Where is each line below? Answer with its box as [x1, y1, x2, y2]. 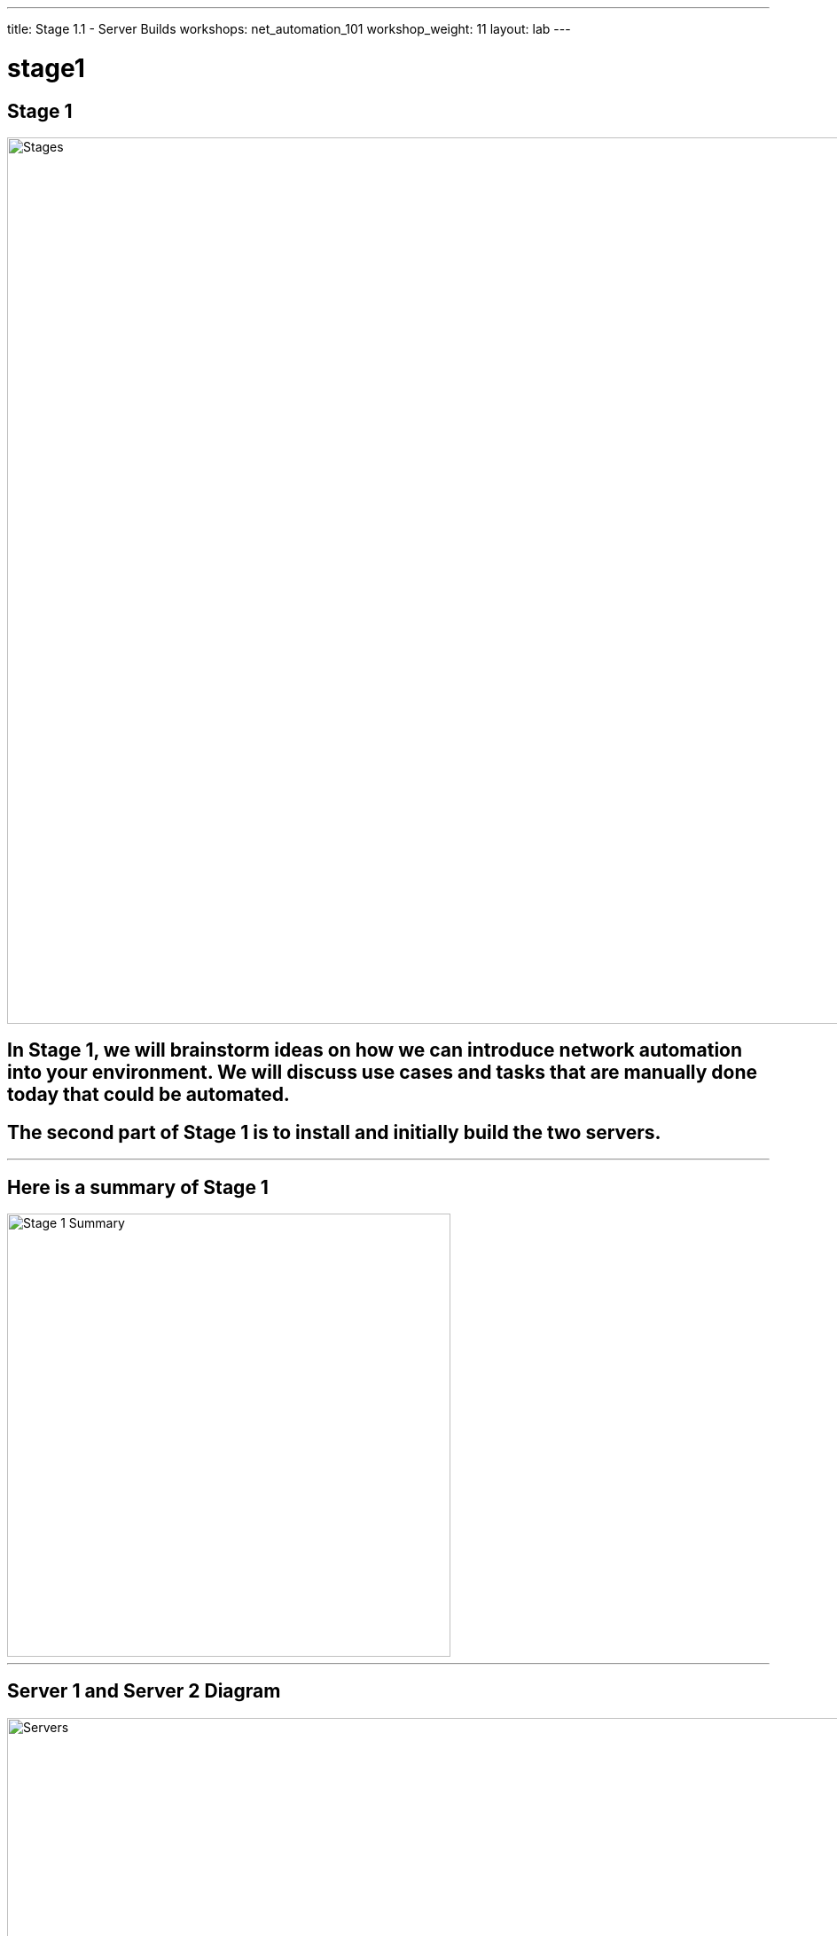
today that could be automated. [7, 1083, 290, 1106]
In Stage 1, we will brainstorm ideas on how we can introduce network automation [7, 1039, 743, 1062]
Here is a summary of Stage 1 [7, 1175, 269, 1198]
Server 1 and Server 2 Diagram [7, 1680, 281, 1703]
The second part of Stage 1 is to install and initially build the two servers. [7, 1120, 661, 1144]
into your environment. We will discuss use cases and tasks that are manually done [7, 1061, 758, 1084]
